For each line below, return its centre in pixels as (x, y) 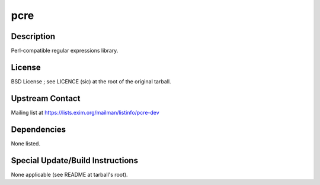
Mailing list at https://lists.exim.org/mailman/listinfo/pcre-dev (85, 112)
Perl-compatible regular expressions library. (65, 51)
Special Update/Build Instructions (75, 160)
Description (33, 36)
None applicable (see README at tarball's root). (69, 174)
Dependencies (39, 129)
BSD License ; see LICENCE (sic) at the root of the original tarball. (91, 81)
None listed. (26, 143)
